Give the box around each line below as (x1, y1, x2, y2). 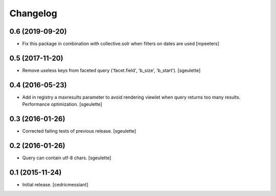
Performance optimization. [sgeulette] (22, 101, 102, 107)
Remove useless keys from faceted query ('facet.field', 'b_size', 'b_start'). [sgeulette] (22, 67, 201, 73)
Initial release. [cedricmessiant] (22, 181, 88, 187)
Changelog (9, 8, 57, 19)
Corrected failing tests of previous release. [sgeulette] (22, 128, 136, 134)
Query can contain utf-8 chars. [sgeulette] (22, 155, 111, 161)
